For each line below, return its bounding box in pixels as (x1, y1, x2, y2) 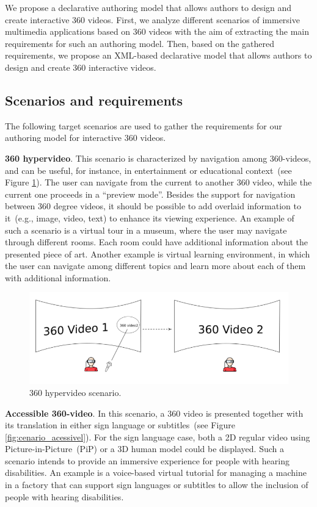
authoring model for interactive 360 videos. (5, 131, 166, 144)
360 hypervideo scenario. (29, 386, 122, 398)
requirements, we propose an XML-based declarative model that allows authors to (5, 49, 312, 62)
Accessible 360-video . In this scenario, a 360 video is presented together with (5, 406, 304, 419)
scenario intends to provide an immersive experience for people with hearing (5, 454, 290, 467)
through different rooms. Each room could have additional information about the (5, 236, 308, 248)
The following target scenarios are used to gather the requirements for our (5, 119, 282, 132)
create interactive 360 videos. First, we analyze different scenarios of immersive (5, 13, 300, 26)
